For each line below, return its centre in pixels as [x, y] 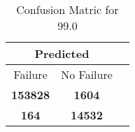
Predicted [62, 53]
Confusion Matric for [67, 9]
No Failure [87, 74]
